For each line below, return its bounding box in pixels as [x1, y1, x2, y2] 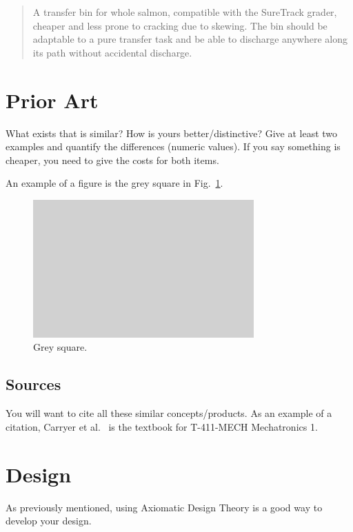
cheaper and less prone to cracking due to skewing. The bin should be [32, 18, 327, 32]
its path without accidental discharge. [32, 45, 192, 59]
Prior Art [6, 85, 99, 114]
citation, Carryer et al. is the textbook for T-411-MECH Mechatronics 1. [6, 419, 318, 433]
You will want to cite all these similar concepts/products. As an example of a [6, 406, 332, 420]
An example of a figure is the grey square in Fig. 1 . [6, 176, 223, 190]
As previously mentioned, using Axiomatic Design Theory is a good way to [6, 500, 323, 514]
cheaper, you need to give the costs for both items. [6, 152, 219, 167]
